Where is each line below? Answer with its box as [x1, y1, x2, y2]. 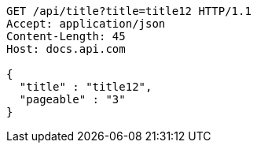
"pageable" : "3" [19, 93, 126, 106]
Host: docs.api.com [6, 43, 126, 55]
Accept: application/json [6, 17, 166, 30]
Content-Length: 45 [6, 30, 126, 43]
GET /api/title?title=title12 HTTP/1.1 [6, 5, 251, 17]
